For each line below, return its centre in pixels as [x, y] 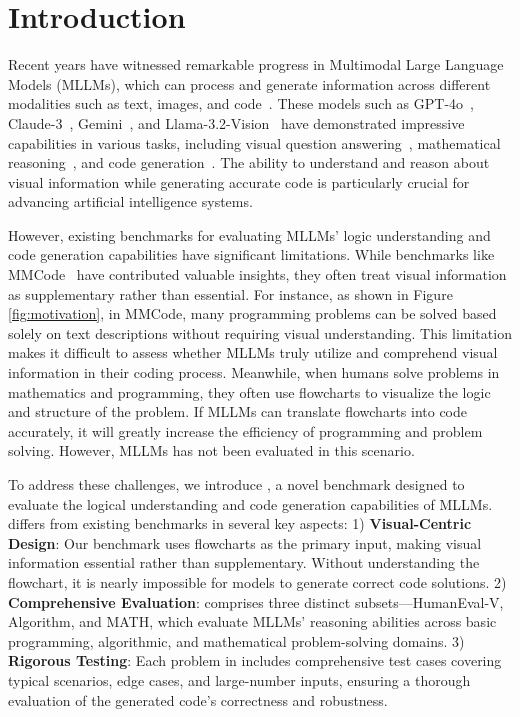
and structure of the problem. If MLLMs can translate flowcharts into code [238, 411]
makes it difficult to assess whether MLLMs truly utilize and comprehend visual [253, 352]
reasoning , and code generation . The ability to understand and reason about [249, 162]
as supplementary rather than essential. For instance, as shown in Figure [230, 293]
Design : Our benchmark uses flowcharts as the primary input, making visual [245, 542]
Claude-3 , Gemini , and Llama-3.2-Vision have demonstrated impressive [236, 122]
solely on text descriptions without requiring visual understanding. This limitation [260, 332]
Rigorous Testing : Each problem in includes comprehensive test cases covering [255, 660]
